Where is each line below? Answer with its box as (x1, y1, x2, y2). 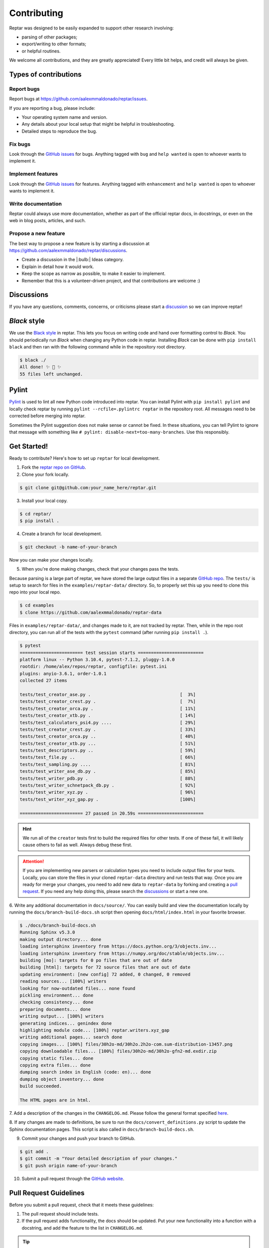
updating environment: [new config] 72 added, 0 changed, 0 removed (19, 971, 191, 977)
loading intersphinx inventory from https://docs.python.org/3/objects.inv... (19, 943, 217, 949)
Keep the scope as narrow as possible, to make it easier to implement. (21, 271, 166, 277)
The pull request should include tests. (21, 1211, 99, 1217)
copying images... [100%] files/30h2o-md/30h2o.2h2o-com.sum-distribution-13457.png (19, 1041, 233, 1047)
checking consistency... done (19, 999, 94, 1005)
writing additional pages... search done (19, 1034, 123, 1040)
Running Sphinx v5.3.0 (19, 930, 75, 936)
